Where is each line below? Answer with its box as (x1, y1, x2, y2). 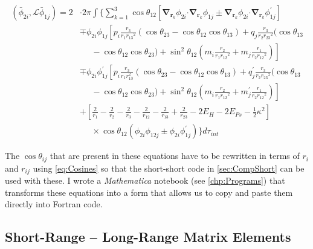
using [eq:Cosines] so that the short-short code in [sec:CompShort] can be (33, 161, 305, 174)
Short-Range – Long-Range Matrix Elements (5, 227, 291, 246)
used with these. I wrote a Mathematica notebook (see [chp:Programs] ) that (5, 174, 285, 187)
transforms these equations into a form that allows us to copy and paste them (5, 186, 293, 198)
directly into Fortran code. (5, 198, 103, 210)
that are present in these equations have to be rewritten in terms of (50, 149, 300, 162)
